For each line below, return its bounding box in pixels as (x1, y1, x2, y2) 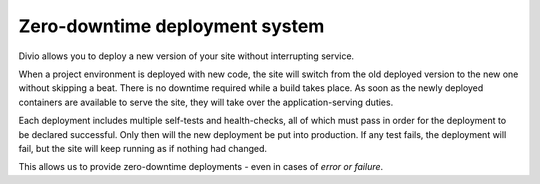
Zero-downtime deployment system (18, 15, 325, 37)
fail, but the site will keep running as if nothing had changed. (18, 142, 268, 154)
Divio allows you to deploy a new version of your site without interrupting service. (18, 50, 355, 62)
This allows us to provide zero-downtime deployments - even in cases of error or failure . (18, 161, 384, 173)
